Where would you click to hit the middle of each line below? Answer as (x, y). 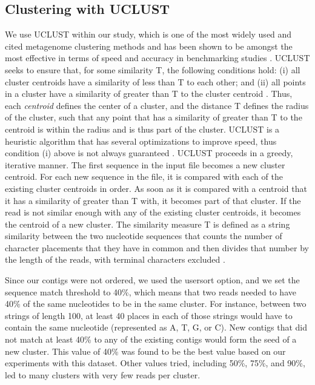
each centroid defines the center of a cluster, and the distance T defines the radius (157, 105)
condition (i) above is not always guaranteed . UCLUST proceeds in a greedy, (149, 153)
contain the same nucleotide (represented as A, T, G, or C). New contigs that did (156, 327)
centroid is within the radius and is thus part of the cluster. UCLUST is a (142, 129)
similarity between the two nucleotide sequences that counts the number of (144, 236)
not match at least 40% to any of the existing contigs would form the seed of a (151, 339)
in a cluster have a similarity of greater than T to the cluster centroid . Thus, (149, 94)
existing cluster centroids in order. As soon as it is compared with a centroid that (156, 188)
